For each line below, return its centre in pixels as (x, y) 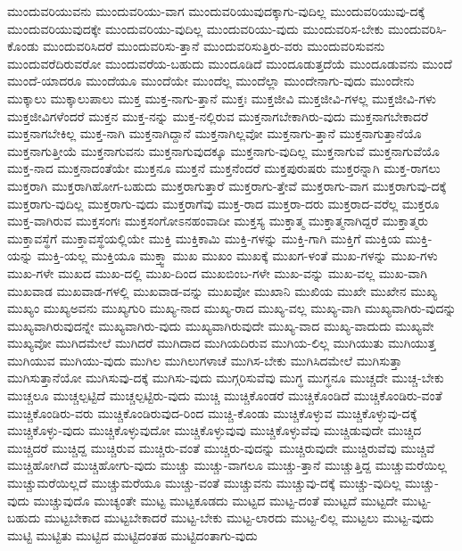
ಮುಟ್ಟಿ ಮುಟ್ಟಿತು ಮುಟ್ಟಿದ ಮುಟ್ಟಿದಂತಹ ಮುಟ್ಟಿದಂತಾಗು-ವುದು (132, 535)
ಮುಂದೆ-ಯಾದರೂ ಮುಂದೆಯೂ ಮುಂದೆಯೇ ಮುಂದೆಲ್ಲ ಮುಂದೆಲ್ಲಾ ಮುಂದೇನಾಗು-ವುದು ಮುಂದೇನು (211, 81)
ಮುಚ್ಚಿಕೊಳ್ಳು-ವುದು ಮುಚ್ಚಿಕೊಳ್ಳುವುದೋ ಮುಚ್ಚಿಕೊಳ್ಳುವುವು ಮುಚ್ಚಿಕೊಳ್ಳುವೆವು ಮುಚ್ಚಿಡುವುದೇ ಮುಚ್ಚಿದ (214, 430)
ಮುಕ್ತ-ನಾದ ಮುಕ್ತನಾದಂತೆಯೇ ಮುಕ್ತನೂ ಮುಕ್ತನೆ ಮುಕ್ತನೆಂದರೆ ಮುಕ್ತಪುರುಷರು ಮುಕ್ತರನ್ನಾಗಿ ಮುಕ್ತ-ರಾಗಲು (224, 168)
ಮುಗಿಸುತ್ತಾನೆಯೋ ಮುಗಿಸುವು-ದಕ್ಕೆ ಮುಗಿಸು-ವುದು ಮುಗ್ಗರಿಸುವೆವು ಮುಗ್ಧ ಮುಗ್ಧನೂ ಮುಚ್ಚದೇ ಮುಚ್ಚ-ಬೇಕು (226, 378)
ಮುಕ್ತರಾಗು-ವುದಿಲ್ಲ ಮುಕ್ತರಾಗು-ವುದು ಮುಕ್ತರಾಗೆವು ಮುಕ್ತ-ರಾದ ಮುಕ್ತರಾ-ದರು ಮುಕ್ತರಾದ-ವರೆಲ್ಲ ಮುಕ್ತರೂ (223, 203)
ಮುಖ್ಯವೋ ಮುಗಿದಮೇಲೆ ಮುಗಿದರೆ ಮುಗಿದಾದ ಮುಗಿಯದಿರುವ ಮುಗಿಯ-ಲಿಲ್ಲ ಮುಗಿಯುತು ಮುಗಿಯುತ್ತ (222, 343)
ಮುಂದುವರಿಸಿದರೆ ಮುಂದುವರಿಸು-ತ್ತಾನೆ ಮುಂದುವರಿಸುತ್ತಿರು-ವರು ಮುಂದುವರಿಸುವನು (214, 46)
